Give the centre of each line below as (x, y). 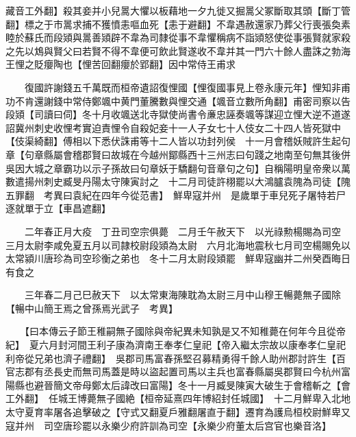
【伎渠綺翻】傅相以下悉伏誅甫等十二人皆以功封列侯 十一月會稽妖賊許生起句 (178, 141)
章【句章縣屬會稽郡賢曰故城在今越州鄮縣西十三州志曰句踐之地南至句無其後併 (178, 154)
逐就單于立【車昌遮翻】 (58, 208)
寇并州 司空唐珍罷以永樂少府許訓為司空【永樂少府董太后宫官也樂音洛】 (168, 425)
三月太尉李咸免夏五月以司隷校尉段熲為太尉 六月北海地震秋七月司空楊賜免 (173, 245)
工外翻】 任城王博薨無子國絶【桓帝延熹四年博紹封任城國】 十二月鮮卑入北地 (178, 398)
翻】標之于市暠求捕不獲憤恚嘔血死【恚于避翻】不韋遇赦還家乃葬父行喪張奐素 (178, 24)
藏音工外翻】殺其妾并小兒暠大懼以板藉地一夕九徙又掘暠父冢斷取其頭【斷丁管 (178, 10)
